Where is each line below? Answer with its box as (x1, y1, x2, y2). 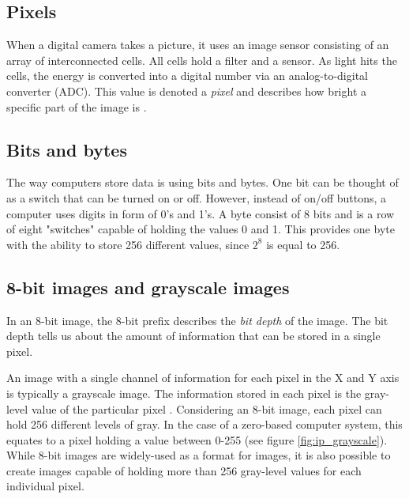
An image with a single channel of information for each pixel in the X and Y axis (6, 369, 400, 386)
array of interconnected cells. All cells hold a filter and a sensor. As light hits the (6, 51, 397, 68)
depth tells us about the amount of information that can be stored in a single (6, 327, 381, 344)
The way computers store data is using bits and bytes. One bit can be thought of (6, 174, 399, 191)
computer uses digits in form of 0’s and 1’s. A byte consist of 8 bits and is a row (6, 205, 395, 221)
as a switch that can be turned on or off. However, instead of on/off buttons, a (6, 189, 387, 206)
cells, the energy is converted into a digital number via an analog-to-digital (6, 67, 368, 84)
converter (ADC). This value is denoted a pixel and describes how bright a (6, 82, 367, 99)
